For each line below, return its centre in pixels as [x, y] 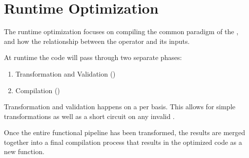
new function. [24, 151]
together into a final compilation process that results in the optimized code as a [123, 142]
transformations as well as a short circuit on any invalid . [89, 116]
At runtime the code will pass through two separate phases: [93, 57]
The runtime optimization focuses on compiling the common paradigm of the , [121, 31]
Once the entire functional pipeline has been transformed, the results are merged [125, 132]
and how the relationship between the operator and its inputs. [97, 41]
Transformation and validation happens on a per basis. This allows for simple [120, 107]
